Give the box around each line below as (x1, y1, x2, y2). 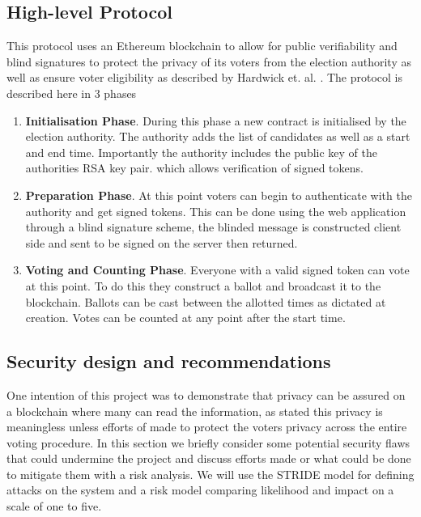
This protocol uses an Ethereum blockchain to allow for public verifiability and (6, 37, 398, 54)
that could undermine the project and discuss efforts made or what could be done (6, 450, 411, 467)
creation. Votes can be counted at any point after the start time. (25, 309, 346, 326)
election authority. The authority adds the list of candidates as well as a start (25, 128, 410, 145)
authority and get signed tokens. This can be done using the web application (25, 202, 406, 219)
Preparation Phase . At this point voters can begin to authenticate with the (25, 186, 412, 203)
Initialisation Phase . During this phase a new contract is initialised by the (25, 112, 406, 129)
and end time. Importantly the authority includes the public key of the (25, 143, 377, 160)
